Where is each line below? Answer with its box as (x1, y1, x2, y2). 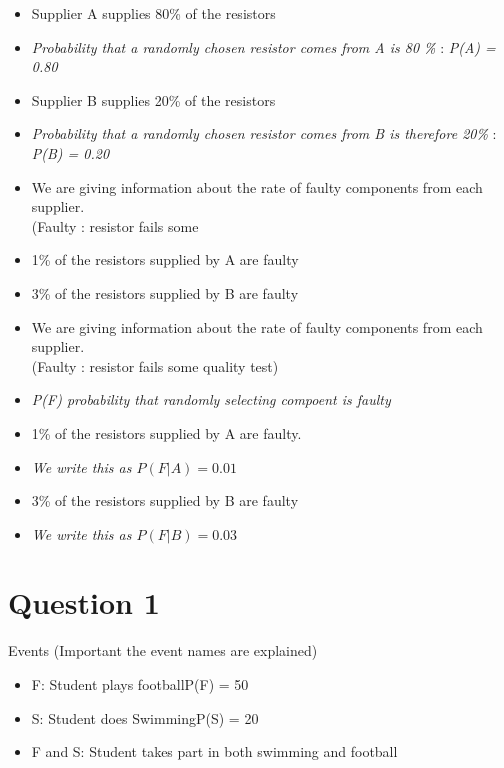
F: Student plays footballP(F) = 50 (31, 674, 249, 694)
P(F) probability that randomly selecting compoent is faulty (31, 389, 391, 410)
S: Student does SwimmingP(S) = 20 (31, 707, 259, 728)
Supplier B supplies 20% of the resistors (31, 89, 276, 110)
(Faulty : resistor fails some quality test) (31, 355, 279, 376)
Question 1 (8, 582, 160, 623)
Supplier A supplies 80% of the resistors (31, 3, 276, 23)
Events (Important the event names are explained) (8, 640, 318, 661)
